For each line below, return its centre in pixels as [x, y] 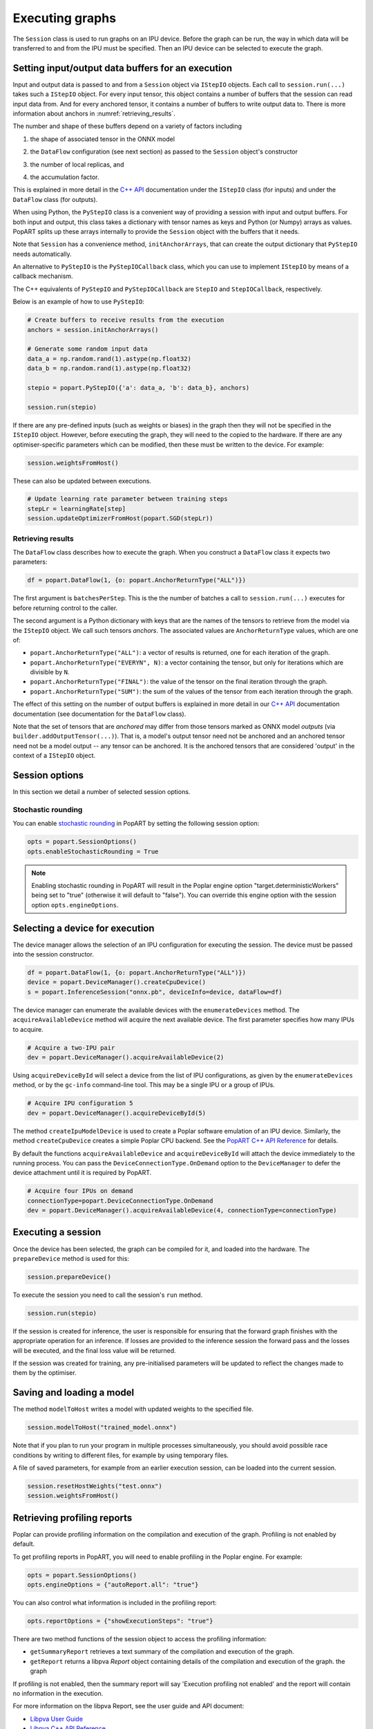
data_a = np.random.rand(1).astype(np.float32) [109, 359]
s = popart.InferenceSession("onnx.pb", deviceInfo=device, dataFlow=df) [155, 992]
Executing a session [57, 1232]
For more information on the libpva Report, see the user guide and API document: [128, 1706]
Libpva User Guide [56, 1719]
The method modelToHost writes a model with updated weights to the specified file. [133, 1409]
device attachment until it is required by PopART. [82, 1173]
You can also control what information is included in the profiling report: [115, 1603]
